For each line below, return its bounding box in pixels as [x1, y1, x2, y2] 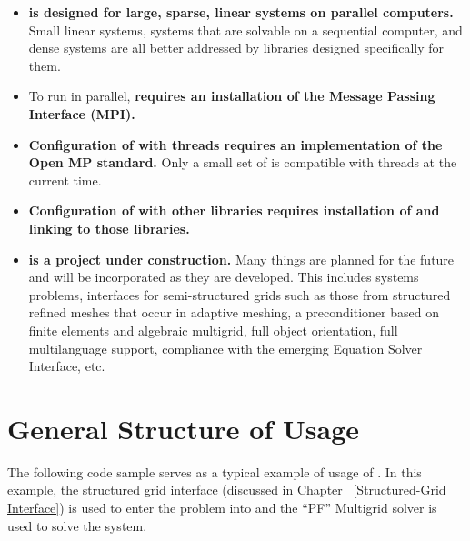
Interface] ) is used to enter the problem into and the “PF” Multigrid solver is [7, 498, 437, 516]
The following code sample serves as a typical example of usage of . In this [7, 462, 422, 481]
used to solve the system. [7, 516, 147, 535]
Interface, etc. [28, 356, 105, 376]
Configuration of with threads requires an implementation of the [28, 135, 443, 154]
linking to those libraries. [28, 218, 190, 237]
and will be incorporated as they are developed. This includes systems [28, 267, 419, 286]
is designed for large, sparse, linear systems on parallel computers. [28, 3, 454, 21]
